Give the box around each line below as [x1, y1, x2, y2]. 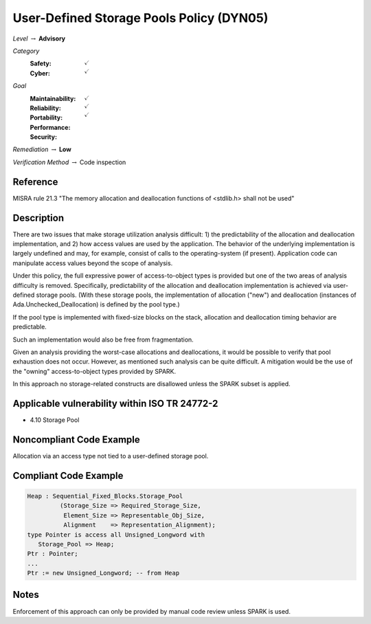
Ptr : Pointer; [27, 550, 78, 558]
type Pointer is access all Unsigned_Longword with [27, 531, 205, 539]
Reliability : [30, 104, 61, 112]
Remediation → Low [12, 145, 71, 154]
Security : [30, 133, 58, 141]
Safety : [30, 59, 52, 68]
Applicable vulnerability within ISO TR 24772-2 [12, 397, 218, 409]
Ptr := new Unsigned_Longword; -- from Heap [27, 569, 180, 577]
